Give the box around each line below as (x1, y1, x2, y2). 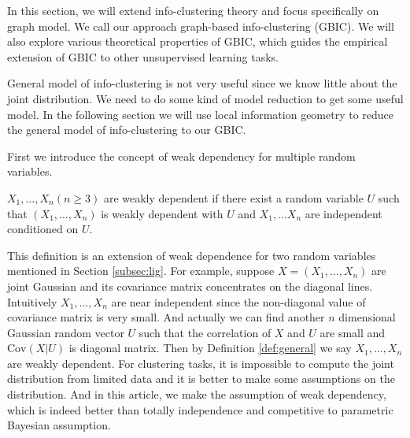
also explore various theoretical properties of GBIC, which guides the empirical (7, 33, 388, 50)
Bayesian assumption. (7, 417, 111, 433)
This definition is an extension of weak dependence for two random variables (7, 247, 376, 263)
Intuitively (7, 293, 57, 310)
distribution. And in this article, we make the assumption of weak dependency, (7, 386, 386, 403)
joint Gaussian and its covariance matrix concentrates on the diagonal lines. (7, 277, 373, 294)
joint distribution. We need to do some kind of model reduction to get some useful (7, 90, 404, 106)
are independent (305, 205, 382, 221)
